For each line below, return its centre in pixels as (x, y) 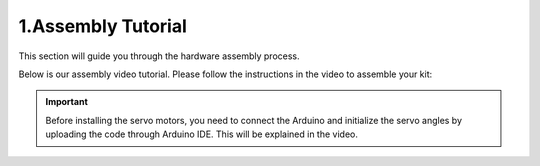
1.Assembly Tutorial (102, 26)
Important (67, 102)
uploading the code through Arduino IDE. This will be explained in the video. (202, 134)
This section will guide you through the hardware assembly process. (159, 56)
